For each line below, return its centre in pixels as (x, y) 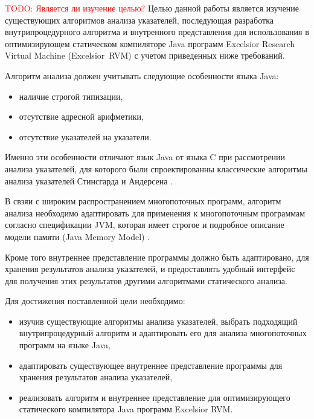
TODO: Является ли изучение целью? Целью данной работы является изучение (152, 8)
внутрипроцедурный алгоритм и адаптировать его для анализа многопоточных (163, 333)
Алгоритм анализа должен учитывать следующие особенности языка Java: (142, 75)
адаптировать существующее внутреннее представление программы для (151, 365)
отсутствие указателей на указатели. (85, 136)
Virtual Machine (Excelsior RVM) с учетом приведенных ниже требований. (145, 55)
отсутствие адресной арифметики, (81, 116)
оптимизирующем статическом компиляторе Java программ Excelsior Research (150, 43)
